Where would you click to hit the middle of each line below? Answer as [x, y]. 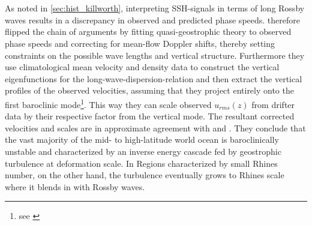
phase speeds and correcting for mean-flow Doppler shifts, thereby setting [140, 43]
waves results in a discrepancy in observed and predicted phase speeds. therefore [152, 19]
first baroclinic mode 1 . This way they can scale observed [108, 103]
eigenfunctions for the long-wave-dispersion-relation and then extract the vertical [154, 78]
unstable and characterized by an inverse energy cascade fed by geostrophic [143, 151]
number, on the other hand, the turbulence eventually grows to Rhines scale [145, 175]
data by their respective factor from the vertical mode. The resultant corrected [150, 116]
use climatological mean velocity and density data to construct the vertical [142, 67]
